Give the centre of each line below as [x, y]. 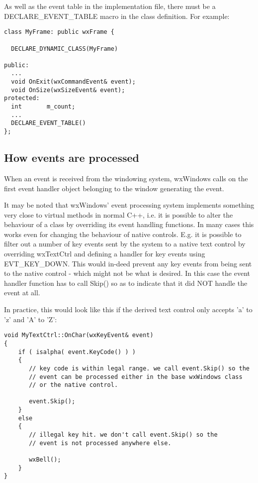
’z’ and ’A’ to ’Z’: [31, 319]
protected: [22, 98]
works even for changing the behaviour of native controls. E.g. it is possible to [123, 234]
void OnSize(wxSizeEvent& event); [68, 90]
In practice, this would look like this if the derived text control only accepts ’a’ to [128, 309]
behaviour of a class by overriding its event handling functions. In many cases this [129, 224]
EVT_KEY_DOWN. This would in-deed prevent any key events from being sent [128, 263]
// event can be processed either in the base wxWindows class [136, 377]
